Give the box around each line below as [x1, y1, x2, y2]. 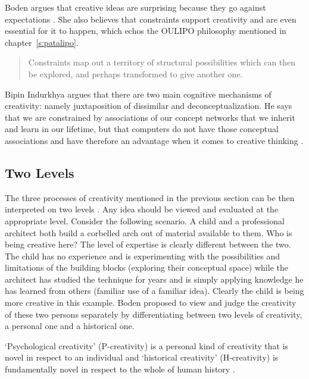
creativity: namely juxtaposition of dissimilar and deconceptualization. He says [5, 99, 292, 112]
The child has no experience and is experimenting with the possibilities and [5, 249, 280, 262]
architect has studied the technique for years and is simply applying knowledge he [5, 272, 304, 285]
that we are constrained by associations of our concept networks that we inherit [5, 111, 295, 123]
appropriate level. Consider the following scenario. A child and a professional [5, 214, 285, 227]
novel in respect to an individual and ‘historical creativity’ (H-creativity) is [5, 351, 279, 364]
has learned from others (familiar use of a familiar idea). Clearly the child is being [5, 284, 304, 297]
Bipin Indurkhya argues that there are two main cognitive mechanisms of [5, 87, 271, 100]
